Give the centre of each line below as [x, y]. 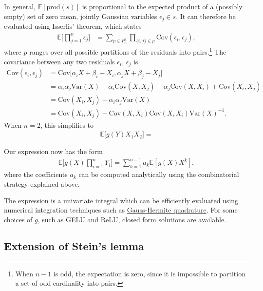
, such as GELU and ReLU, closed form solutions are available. [132, 219]
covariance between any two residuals [59, 61]
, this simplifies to [67, 125]
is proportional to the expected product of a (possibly [162, 6]
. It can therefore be [206, 16]
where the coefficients [36, 174]
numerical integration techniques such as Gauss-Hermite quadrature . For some [121, 210]
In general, [20, 6]
